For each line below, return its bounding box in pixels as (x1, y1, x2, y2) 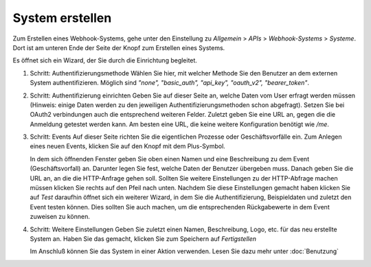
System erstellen (12, 10, 112, 25)
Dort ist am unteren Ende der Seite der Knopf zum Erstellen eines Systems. (12, 43, 225, 51)
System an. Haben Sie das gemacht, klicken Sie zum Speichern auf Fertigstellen (30, 234, 257, 243)
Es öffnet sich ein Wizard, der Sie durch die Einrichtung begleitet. (12, 56, 197, 65)
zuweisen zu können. (30, 213, 91, 221)
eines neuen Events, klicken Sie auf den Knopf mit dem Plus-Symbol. (30, 142, 226, 150)
